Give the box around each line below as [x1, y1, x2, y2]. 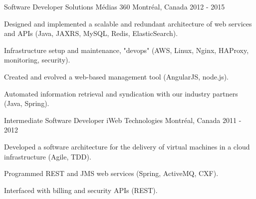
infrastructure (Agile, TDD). [4, 151, 91, 161]
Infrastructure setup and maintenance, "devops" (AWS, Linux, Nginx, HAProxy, [4, 44, 249, 55]
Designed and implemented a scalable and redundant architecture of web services [4, 18, 252, 28]
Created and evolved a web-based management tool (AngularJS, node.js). [4, 71, 229, 81]
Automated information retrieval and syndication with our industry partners [4, 88, 238, 98]
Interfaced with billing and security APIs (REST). [4, 184, 158, 195]
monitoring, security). [4, 54, 70, 65]
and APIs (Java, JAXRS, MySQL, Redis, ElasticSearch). [4, 28, 178, 38]
